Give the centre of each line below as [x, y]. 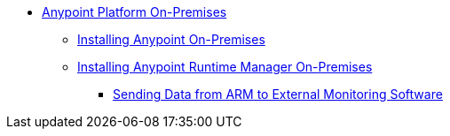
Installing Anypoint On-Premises [171, 39]
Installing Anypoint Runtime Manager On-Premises [225, 67]
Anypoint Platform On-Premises [134, 12]
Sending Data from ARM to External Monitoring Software [278, 94]
